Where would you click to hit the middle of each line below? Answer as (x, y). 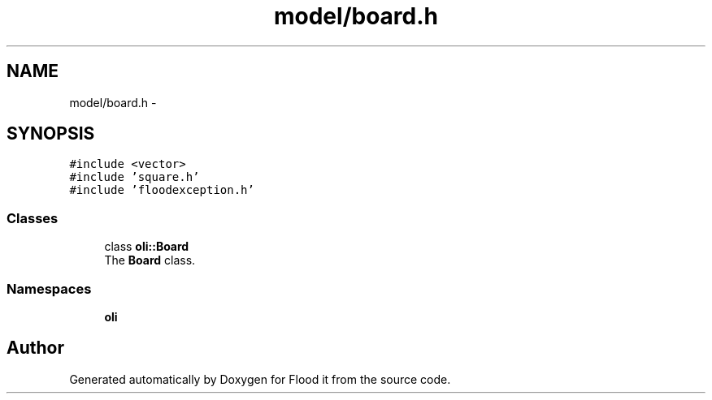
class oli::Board (147, 247)
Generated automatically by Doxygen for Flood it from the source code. (260, 379)
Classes (33, 218)
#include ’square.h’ (135, 177)
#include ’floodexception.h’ (162, 190)
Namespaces (49, 288)
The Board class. (150, 260)
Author (35, 348)
